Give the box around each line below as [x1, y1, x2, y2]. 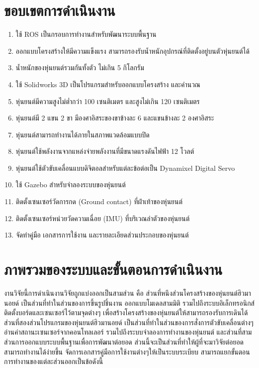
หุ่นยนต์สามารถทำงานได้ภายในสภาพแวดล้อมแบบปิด [15, 129, 150, 139]
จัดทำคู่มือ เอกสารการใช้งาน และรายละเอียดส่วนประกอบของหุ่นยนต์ [15, 230, 189, 240]
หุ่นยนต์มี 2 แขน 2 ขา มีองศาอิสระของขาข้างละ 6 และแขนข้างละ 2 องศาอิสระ [15, 113, 214, 123]
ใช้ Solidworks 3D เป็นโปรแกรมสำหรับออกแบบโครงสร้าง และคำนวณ [15, 79, 200, 89]
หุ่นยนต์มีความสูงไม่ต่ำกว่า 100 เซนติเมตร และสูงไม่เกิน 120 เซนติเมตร [15, 96, 200, 106]
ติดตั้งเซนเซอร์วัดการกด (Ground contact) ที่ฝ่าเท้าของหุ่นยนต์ [15, 196, 183, 207]
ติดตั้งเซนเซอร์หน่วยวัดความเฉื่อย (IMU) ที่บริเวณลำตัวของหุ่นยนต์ [15, 213, 190, 223]
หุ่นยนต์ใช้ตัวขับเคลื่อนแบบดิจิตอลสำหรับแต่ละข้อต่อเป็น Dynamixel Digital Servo [15, 162, 235, 173]
